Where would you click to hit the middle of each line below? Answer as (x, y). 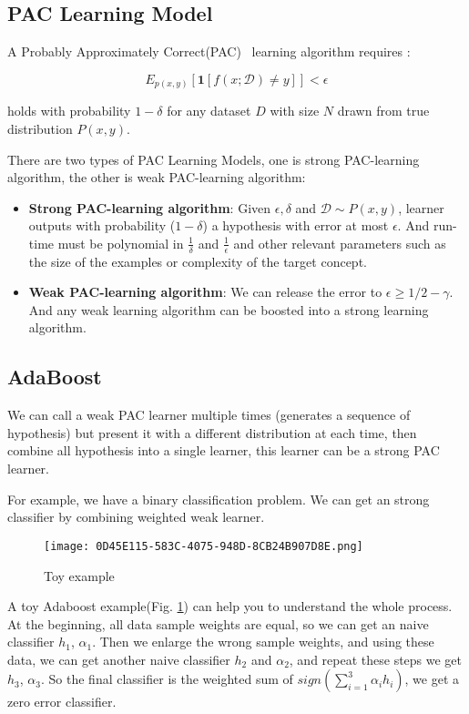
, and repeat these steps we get (376, 659)
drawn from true (383, 111)
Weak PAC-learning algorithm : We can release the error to (205, 292)
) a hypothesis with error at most (296, 225)
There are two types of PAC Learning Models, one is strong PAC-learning (214, 159)
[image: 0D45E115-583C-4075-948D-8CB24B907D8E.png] (204, 546)
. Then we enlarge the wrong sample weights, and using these (263, 642)
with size (295, 111)
